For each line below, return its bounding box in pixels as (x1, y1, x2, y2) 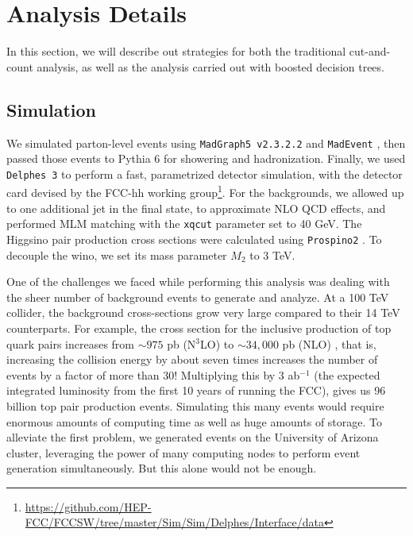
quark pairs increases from (6, 335, 134, 352)
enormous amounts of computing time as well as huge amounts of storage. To (6, 413, 382, 430)
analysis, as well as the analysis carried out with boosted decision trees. (37, 58, 384, 75)
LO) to (200, 335, 234, 352)
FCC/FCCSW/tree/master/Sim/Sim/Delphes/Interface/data (25, 514, 324, 530)
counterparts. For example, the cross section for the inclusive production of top (6, 319, 392, 336)
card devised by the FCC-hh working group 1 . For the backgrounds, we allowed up (6, 182, 404, 201)
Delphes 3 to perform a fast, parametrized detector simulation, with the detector (6, 165, 403, 182)
